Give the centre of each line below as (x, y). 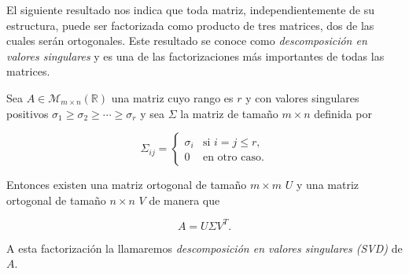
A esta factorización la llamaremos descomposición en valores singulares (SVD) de (204, 248)
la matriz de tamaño (229, 113)
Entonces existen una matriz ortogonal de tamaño (127, 185)
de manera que (184, 200)
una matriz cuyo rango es (172, 97)
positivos (28, 113)
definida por (343, 113)
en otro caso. (233, 158)
